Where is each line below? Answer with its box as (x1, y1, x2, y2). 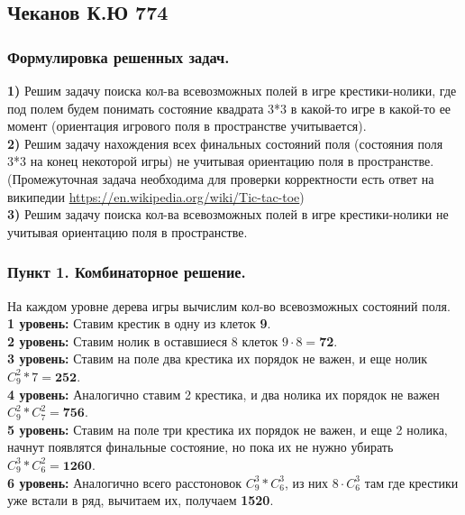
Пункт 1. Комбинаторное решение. (7, 261, 246, 283)
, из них (284, 473, 329, 492)
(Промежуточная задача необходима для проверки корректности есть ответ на (7, 169, 434, 188)
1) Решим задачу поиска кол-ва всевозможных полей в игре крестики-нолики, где (7, 81, 457, 99)
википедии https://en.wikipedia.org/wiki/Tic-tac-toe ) (7, 187, 305, 206)
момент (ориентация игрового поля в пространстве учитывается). (7, 116, 367, 135)
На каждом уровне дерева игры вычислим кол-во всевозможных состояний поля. (7, 296, 451, 315)
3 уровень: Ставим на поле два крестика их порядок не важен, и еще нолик (7, 349, 428, 368)
